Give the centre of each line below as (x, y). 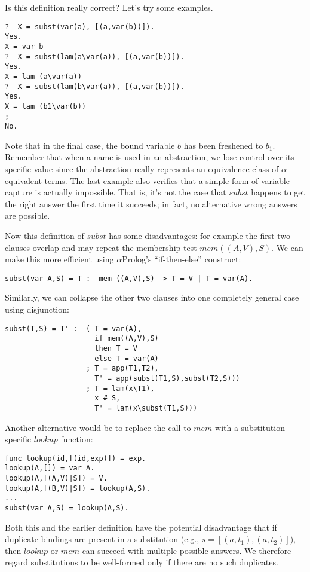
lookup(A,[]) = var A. (50, 468)
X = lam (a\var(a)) (43, 76)
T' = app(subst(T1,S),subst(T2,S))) (167, 378)
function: (77, 439)
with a (227, 427)
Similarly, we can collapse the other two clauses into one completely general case (152, 297)
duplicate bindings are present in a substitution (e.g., (102, 539)
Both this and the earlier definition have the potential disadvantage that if (141, 527)
